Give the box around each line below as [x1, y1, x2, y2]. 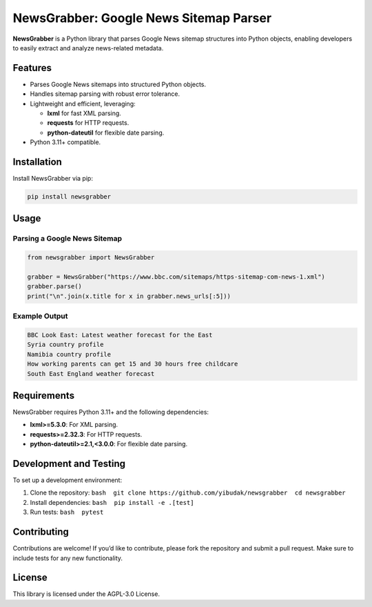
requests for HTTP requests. [47, 119, 130, 127]
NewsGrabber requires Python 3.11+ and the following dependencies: [12, 408, 209, 416]
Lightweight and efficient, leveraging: [30, 99, 136, 108]
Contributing [12, 526, 69, 538]
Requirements [12, 390, 75, 401]
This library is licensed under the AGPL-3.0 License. [12, 590, 160, 598]
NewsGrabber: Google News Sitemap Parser [12, 10, 272, 26]
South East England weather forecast [27, 370, 155, 377]
